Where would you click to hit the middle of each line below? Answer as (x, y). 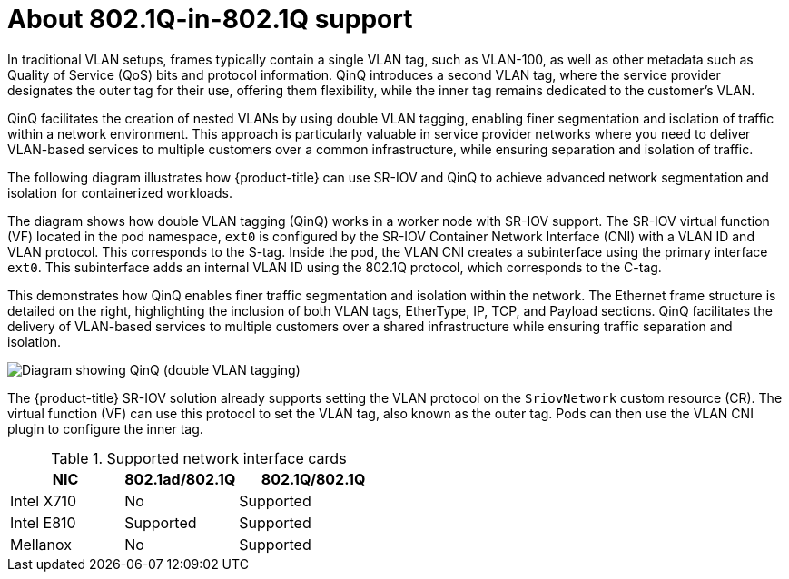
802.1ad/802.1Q (180, 479)
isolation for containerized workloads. (120, 192)
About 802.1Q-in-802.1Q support (210, 19)
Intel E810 (43, 522)
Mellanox (41, 544)
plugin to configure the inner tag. (105, 428)
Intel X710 (44, 500)
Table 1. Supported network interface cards (199, 458)
